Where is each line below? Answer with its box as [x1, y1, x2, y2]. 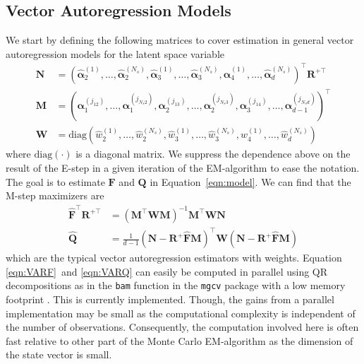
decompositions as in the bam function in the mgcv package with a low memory [6, 278, 346, 293]
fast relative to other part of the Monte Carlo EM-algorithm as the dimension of [6, 333, 353, 348]
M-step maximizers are [6, 188, 104, 203]
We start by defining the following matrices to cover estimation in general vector [6, 33, 354, 47]
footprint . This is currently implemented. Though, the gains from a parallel [6, 291, 334, 306]
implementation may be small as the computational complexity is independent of [6, 305, 356, 320]
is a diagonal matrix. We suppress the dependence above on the [75, 146, 351, 161]
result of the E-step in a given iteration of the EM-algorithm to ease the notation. [6, 160, 360, 175]
